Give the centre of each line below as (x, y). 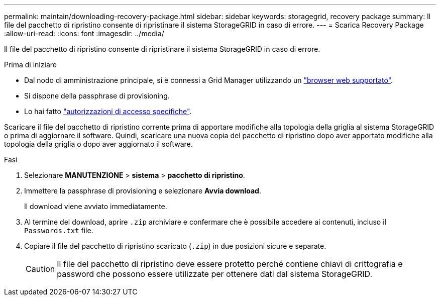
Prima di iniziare (30, 65)
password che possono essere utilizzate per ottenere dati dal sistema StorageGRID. (214, 274)
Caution (40, 269)
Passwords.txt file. (59, 230)
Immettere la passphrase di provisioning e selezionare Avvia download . (143, 191)
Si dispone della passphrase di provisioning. (97, 96)
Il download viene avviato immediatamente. (96, 206)
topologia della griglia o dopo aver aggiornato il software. (98, 144)
